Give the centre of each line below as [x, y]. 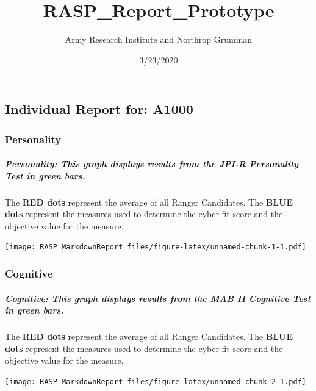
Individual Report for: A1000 [99, 109]
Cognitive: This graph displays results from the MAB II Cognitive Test [158, 298]
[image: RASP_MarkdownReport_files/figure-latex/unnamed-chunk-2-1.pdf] [156, 382]
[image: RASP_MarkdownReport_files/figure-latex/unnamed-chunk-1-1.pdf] [156, 247]
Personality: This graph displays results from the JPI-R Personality [152, 164]
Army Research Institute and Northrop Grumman [159, 39]
